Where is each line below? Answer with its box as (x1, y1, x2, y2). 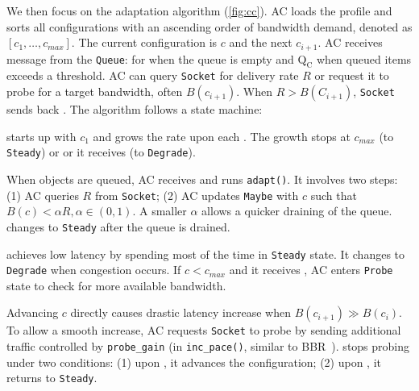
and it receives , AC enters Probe (229, 261, 393, 278)
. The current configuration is (71, 34, 218, 51)
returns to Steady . (6, 369, 97, 386)
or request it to (314, 67, 389, 84)
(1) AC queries (6, 186, 79, 203)
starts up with (6, 127, 77, 144)
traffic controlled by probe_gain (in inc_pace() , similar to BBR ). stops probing (6, 338, 410, 355)
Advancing (6, 304, 59, 321)
